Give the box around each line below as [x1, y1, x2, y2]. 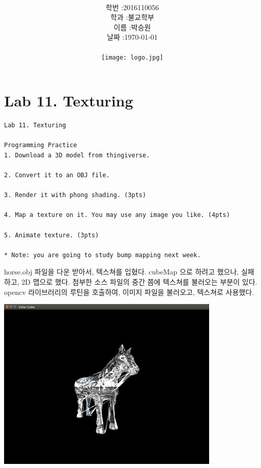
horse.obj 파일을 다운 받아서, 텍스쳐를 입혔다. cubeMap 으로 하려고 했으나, [4, 266, 239, 277]
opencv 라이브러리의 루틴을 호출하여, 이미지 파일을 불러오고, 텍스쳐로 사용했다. [4, 286, 254, 297]
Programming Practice [4, 142, 77, 149]
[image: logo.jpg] [101, 54, 163, 62]
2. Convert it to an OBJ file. [4, 172, 110, 179]
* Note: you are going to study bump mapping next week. [4, 251, 201, 259]
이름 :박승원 [113, 21, 151, 32]
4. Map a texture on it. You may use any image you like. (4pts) [4, 211, 230, 219]
